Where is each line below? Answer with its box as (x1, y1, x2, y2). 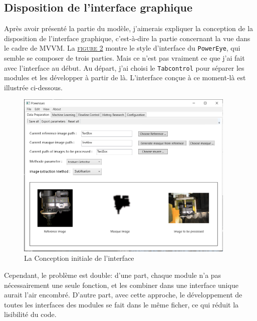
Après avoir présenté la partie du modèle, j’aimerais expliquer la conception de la (4, 23, 253, 34)
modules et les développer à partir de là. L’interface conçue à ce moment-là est (4, 72, 246, 83)
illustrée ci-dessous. (4, 82, 63, 92)
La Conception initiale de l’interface (24, 253, 134, 263)
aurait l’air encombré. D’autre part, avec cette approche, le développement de (4, 289, 242, 300)
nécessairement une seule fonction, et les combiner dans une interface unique (4, 279, 238, 290)
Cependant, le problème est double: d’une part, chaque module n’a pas (4, 270, 221, 280)
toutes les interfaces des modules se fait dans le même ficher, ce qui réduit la (4, 299, 239, 309)
